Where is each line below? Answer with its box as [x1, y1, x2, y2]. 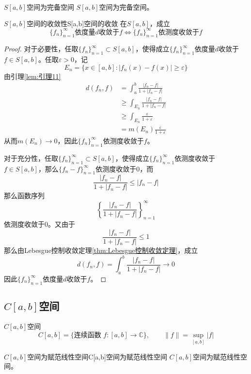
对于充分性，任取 [4, 153, 58, 163]
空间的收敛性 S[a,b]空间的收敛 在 [26, 18, 127, 28]
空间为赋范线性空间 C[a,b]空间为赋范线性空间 [27, 351, 167, 361]
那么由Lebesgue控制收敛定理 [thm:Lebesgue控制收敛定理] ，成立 [4, 245, 198, 255]
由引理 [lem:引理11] [4, 71, 61, 81]
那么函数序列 [4, 190, 45, 201]
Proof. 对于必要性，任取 [4, 44, 78, 54]
